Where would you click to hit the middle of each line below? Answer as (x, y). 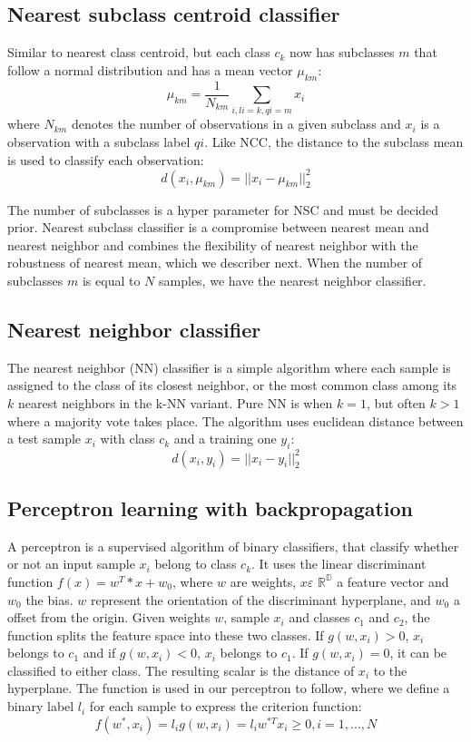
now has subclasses (342, 52)
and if (99, 653)
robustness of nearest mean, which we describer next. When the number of (215, 263)
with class (128, 439)
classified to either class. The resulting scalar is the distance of (181, 670)
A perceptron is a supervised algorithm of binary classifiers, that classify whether (233, 546)
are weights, (263, 581)
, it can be (418, 653)
